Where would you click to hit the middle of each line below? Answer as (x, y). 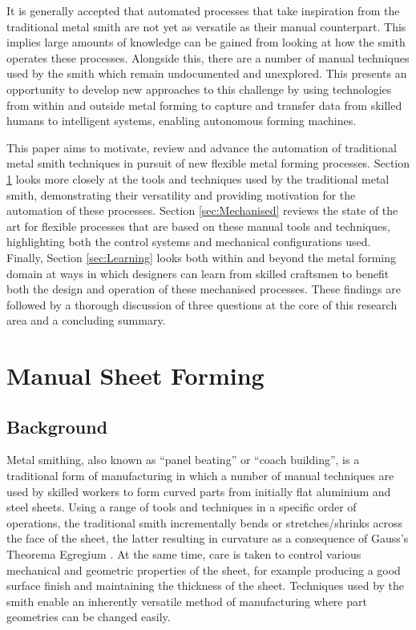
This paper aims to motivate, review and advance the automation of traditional (202, 147)
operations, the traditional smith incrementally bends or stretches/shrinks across (205, 522)
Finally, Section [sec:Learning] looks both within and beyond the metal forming (202, 257)
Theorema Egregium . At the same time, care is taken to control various (184, 554)
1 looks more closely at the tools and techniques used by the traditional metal (198, 178)
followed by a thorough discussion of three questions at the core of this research (202, 304)
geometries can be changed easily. (89, 617)
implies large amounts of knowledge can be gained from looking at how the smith (206, 42)
